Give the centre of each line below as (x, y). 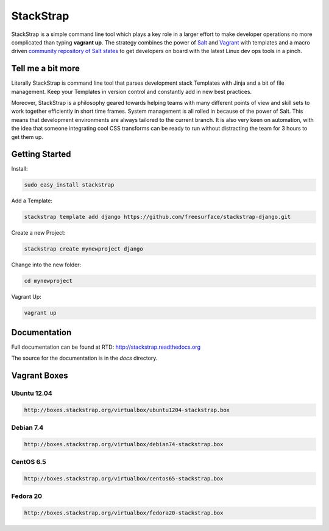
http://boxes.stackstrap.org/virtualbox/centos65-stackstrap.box (124, 479)
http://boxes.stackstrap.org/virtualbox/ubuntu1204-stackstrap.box (127, 410)
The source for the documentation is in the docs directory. (84, 358)
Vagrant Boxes (40, 376)
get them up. (27, 137)
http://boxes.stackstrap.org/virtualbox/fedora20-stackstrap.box (124, 513)
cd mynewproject (48, 281)
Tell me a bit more (46, 69)
